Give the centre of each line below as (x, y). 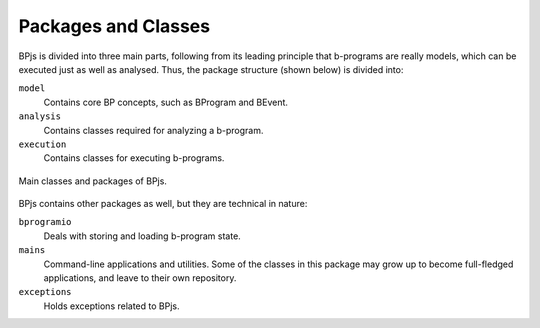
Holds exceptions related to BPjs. (111, 306)
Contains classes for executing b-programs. (134, 158)
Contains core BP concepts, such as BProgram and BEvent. (166, 102)
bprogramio (45, 222)
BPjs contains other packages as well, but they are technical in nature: (163, 204)
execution (42, 144)
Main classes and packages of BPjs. (92, 181)
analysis (40, 116)
